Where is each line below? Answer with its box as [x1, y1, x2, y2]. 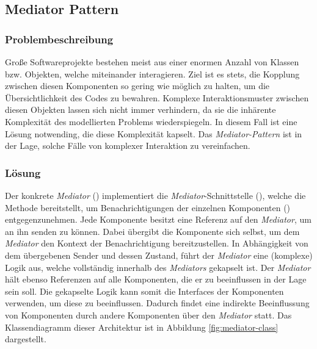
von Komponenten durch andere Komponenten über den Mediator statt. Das [5, 308, 292, 321]
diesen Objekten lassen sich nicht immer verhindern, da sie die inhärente [5, 103, 276, 116]
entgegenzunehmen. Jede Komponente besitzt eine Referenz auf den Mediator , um [5, 213, 312, 226]
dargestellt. [5, 333, 46, 345]
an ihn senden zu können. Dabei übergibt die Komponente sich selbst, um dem [5, 225, 300, 237]
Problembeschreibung [5, 31, 114, 46]
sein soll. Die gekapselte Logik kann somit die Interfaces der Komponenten [5, 284, 284, 297]
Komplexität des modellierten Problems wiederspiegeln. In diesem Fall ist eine [5, 115, 297, 128]
